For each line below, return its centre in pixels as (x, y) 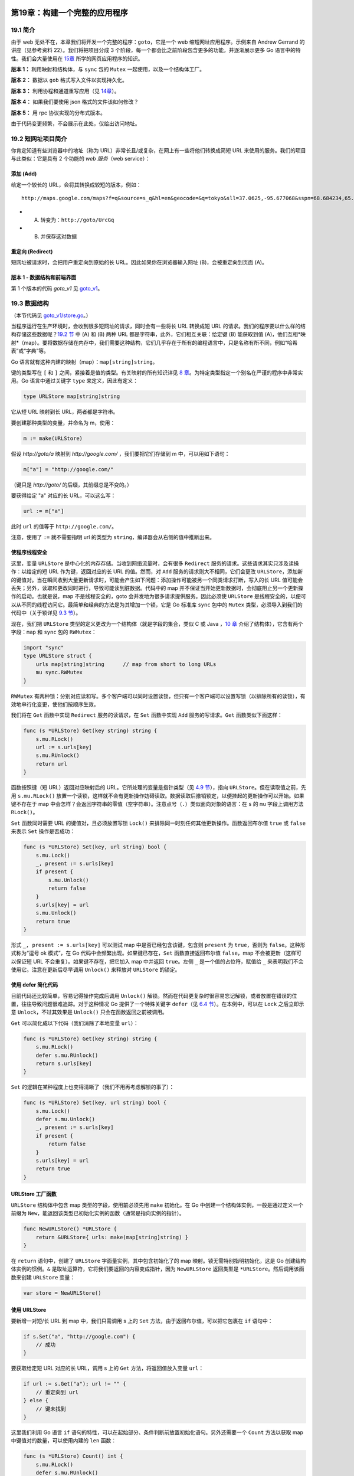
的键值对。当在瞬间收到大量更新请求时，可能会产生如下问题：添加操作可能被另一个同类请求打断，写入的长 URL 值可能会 (157, 580)
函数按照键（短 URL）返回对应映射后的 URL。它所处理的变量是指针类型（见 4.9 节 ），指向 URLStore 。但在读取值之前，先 (159, 788)
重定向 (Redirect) (32, 252)
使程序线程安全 (29, 553)
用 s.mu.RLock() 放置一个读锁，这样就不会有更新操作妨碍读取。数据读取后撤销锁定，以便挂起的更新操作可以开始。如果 (158, 796)
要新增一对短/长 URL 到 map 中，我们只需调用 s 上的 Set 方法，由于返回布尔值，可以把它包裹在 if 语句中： (142, 1321)
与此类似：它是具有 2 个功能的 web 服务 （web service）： (81, 159)
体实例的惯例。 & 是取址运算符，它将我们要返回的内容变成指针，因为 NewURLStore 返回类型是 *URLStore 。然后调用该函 (158, 1269)
